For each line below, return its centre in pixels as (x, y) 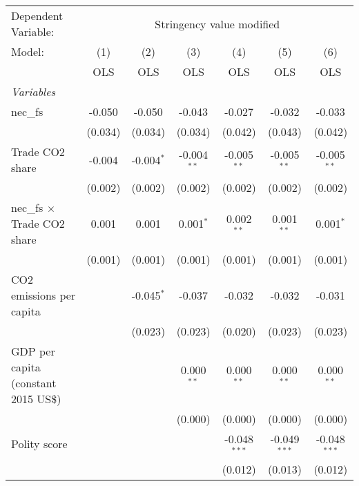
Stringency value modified (217, 23)
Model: (28, 51)
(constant (34, 383)
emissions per (43, 295)
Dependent (37, 16)
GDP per (33, 351)
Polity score (39, 444)
